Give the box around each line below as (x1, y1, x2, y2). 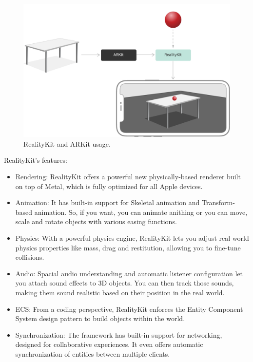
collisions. (15, 252, 44, 262)
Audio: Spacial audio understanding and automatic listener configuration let (15, 268, 243, 278)
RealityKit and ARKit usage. (23, 138, 111, 149)
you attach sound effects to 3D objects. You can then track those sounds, (15, 278, 234, 288)
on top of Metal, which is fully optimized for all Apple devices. (15, 181, 203, 191)
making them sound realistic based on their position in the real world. (15, 287, 225, 297)
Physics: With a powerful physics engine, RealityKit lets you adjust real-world (15, 233, 249, 243)
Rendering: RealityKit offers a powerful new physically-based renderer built (15, 171, 241, 182)
